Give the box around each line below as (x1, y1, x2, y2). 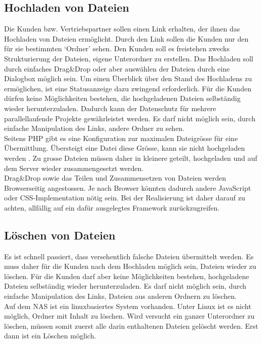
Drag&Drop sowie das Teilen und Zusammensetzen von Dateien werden (4, 173, 227, 183)
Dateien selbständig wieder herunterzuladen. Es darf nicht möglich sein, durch (4, 281, 247, 291)
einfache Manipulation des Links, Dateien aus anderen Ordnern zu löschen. (4, 291, 237, 301)
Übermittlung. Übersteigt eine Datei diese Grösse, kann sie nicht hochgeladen (4, 143, 245, 153)
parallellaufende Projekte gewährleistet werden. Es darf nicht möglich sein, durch (4, 113, 255, 123)
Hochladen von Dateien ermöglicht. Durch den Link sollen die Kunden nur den (4, 33, 249, 44)
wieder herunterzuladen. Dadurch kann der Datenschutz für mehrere (4, 102, 216, 113)
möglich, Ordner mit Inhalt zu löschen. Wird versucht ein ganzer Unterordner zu (4, 311, 255, 321)
